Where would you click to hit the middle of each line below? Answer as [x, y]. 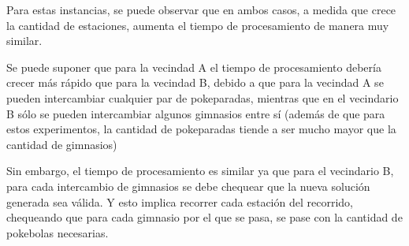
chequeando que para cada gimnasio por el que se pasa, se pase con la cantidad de [204, 217]
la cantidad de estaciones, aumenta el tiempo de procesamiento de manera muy [198, 25]
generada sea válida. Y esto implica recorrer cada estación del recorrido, [180, 201]
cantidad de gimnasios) [62, 144]
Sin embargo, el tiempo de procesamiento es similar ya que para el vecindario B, [200, 171]
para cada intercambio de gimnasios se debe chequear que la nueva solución [188, 186]
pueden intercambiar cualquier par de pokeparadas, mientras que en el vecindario [203, 97]
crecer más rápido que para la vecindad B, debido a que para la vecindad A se [195, 82]
